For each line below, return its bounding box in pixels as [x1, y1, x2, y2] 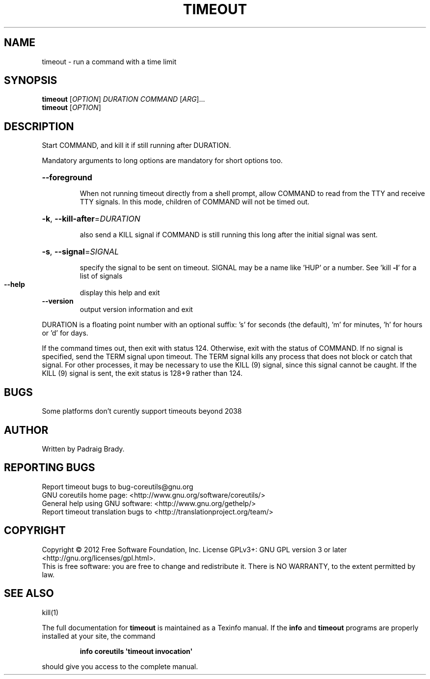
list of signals [80, 272, 123, 281]
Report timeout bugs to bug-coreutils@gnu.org [42, 482, 193, 491]
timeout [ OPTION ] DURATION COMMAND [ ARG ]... [42, 95, 205, 104]
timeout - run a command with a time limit [42, 57, 177, 66]
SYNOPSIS [4, 74, 57, 87]
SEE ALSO [4, 587, 54, 600]
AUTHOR [4, 424, 49, 436]
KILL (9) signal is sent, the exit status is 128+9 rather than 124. [42, 369, 242, 378]
